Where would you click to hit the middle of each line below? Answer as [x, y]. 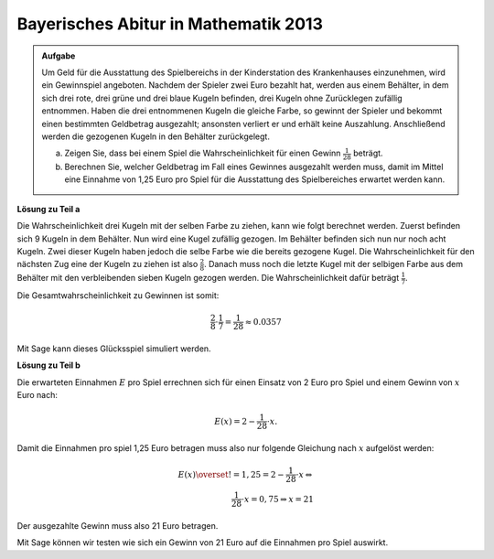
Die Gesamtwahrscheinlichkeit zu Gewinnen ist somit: [118, 295]
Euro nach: [38, 394]
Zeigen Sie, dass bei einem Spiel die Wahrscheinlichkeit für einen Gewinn [203, 153]
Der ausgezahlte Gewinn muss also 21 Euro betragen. [118, 525]
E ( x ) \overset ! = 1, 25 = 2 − [231, 474]
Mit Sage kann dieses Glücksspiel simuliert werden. [114, 349]
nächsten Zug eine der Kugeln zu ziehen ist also [107, 264]
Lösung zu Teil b [49, 365]
